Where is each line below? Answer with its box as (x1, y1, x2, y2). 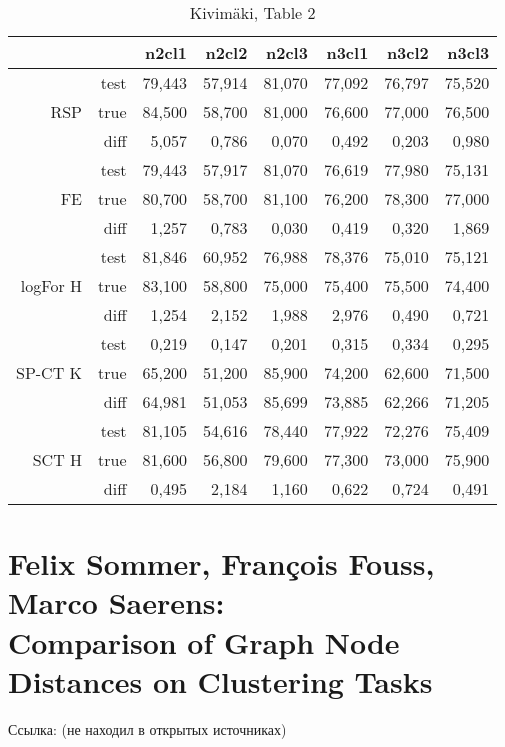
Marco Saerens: (8, 582, 225, 623)
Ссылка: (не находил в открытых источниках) (8, 718, 287, 739)
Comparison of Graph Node (8, 621, 400, 662)
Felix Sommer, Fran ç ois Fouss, (8, 543, 435, 584)
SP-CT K (16, 361, 83, 384)
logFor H (20, 274, 83, 297)
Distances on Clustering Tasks (8, 660, 433, 701)
